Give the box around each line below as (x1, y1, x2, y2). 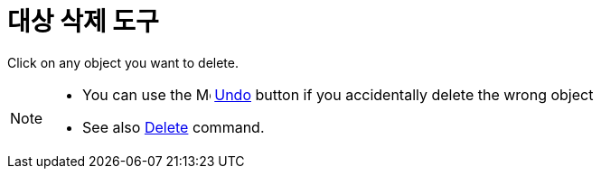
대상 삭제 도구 (7, 6, 159, 37)
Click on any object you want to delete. (7, 54, 239, 70)
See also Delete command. (82, 117, 265, 136)
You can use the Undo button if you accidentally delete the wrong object (82, 85, 594, 104)
